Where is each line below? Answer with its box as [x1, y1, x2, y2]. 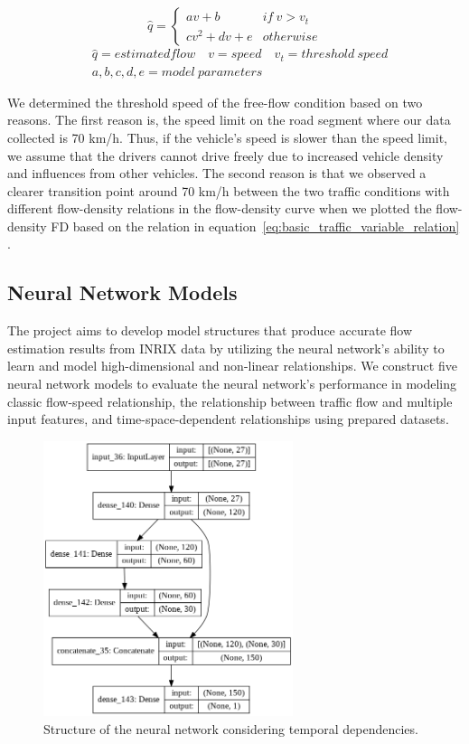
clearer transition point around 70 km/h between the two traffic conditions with [7, 181, 450, 200]
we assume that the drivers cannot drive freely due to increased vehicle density [7, 146, 444, 165]
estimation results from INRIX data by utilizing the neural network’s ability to [7, 338, 445, 357]
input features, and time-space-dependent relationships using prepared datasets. [7, 410, 449, 429]
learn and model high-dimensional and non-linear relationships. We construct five [7, 356, 457, 375]
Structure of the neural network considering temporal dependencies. [43, 719, 418, 738]
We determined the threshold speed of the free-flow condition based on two [7, 92, 423, 111]
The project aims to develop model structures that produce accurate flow [7, 321, 413, 340]
